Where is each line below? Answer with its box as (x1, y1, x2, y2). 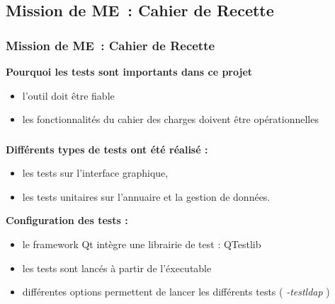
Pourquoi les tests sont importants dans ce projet (6, 64, 253, 78)
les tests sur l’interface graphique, (22, 165, 169, 180)
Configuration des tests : (6, 213, 128, 228)
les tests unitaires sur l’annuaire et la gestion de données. (22, 189, 271, 204)
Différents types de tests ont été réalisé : (6, 141, 208, 156)
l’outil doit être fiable (22, 88, 115, 103)
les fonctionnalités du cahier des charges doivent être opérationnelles (22, 112, 319, 127)
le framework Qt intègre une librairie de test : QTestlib (22, 237, 261, 252)
